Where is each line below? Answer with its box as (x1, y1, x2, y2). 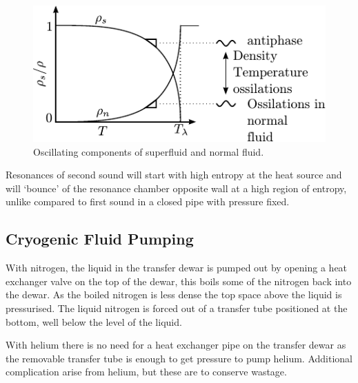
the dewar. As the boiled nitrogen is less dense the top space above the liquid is (6, 287, 342, 302)
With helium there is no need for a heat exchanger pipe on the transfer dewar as (6, 338, 346, 352)
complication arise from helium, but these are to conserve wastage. (6, 364, 287, 379)
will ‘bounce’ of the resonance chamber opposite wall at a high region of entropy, (6, 180, 347, 195)
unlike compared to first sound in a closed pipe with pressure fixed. (6, 194, 290, 209)
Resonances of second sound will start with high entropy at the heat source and (6, 167, 342, 182)
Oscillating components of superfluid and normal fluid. (33, 144, 264, 158)
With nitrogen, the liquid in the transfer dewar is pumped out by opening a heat (6, 260, 348, 275)
